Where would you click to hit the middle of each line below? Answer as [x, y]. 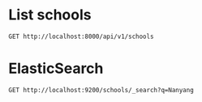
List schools [50, 15]
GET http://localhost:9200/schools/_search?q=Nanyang [101, 90]
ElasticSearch [56, 68]
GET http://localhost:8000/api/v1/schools [81, 36]
